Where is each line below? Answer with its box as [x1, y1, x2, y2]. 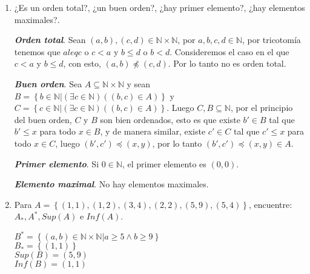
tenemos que [14, 45, 61, 58]
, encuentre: [248, 198, 292, 210]
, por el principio [230, 101, 293, 114]
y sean [127, 77, 150, 90]
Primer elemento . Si [14, 157, 99, 170]
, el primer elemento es [122, 157, 206, 170]
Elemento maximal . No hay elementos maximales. [14, 178, 209, 190]
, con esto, [63, 57, 101, 70]
